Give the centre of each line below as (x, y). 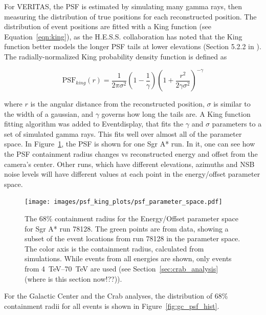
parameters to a (237, 124)
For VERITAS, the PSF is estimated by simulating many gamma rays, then (123, 6)
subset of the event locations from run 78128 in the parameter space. (132, 238)
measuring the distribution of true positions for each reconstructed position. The (130, 16)
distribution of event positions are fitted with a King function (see (108, 26)
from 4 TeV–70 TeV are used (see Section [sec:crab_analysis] (121, 269)
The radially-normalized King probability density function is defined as (116, 56)
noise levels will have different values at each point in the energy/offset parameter (132, 174)
